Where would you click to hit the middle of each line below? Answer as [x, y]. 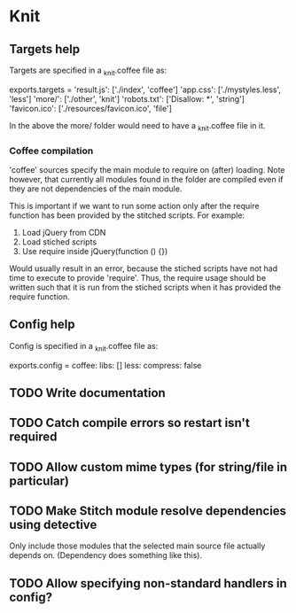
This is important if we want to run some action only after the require [134, 206]
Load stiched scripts [59, 242]
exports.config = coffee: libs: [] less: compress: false [105, 365]
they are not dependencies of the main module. [96, 189]
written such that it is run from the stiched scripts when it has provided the [145, 287]
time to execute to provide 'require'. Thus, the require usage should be [138, 277]
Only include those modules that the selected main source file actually [137, 546]
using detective [53, 525]
